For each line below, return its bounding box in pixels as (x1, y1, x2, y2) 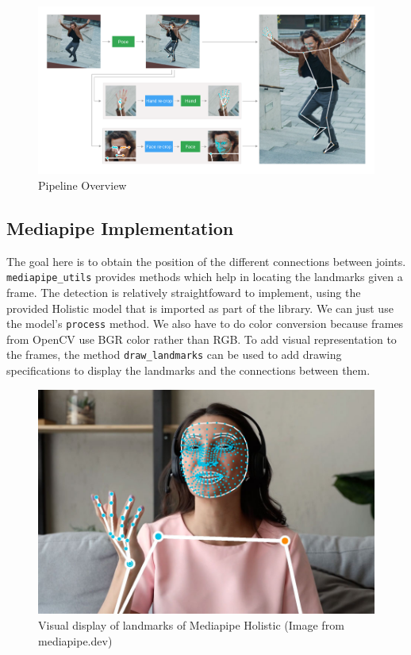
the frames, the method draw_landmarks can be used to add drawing (6, 346, 342, 363)
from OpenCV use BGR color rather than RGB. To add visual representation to (6, 330, 397, 347)
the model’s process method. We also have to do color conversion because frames (6, 315, 404, 332)
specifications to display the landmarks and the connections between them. (6, 362, 371, 379)
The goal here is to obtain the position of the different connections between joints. (6, 252, 406, 269)
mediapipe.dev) (38, 632, 113, 649)
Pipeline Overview (38, 176, 127, 193)
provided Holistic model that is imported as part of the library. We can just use (6, 299, 394, 316)
